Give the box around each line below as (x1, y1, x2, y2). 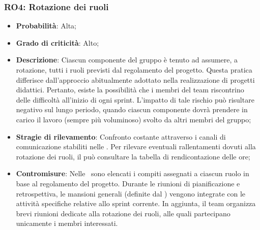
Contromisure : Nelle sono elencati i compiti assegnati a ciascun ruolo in (16, 168, 249, 179)
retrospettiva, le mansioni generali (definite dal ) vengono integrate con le (16, 188, 246, 199)
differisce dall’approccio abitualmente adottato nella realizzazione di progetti (16, 74, 255, 85)
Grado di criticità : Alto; (16, 37, 99, 48)
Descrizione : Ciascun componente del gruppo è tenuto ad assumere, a (16, 54, 238, 65)
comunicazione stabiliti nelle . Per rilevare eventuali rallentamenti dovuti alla (16, 141, 256, 152)
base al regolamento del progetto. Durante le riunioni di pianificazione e (16, 178, 240, 188)
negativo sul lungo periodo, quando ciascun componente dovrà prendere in (16, 104, 248, 115)
